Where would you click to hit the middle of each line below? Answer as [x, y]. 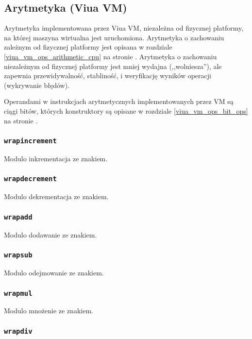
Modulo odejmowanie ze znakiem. [54, 273]
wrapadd [18, 217]
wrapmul [18, 293]
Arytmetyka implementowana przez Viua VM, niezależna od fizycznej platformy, [124, 28]
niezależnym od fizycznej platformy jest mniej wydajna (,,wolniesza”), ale [113, 66]
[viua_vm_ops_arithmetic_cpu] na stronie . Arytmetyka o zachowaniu [110, 56]
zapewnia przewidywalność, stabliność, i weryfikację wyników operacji [108, 76]
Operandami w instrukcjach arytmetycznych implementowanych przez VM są [119, 101]
